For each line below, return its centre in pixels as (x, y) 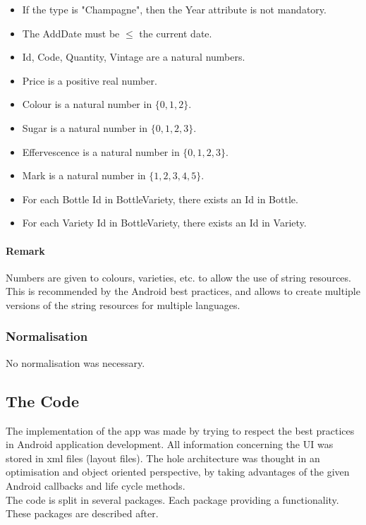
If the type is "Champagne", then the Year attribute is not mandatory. (174, 9)
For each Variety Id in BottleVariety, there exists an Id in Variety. (164, 223)
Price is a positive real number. (90, 80)
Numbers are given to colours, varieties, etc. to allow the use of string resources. (178, 277)
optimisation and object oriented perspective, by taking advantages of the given (178, 472)
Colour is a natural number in (87, 104)
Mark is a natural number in (84, 175)
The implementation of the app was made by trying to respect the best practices (180, 430)
